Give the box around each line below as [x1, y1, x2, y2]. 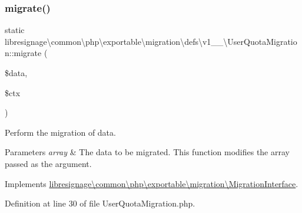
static [5, 24, 25, 36]
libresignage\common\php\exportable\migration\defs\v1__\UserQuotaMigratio [5, 35, 297, 47]
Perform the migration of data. [5, 126, 116, 138]
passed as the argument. [5, 157, 92, 169]
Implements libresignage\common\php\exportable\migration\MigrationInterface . [5, 177, 298, 189]
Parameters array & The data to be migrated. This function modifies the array [5, 146, 290, 158]
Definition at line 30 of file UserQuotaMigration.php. [5, 197, 195, 209]
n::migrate [5, 47, 42, 59]
